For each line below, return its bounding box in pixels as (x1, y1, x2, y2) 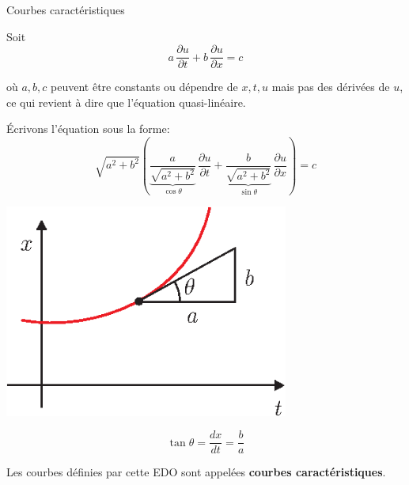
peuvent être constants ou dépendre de (51, 78, 238, 95)
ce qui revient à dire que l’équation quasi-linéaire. (6, 93, 246, 110)
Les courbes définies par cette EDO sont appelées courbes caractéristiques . (6, 464, 386, 480)
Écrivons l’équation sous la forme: (6, 120, 170, 137)
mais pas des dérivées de (271, 78, 390, 95)
